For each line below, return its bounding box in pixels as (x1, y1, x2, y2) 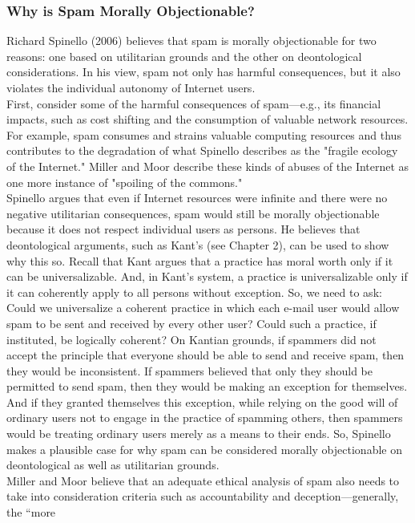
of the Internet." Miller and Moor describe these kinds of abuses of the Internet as (6, 157, 409, 174)
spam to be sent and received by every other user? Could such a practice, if (6, 314, 377, 331)
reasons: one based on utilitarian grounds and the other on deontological (6, 47, 362, 64)
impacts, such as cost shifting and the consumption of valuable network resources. (6, 111, 409, 128)
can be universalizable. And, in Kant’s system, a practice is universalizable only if (6, 268, 408, 285)
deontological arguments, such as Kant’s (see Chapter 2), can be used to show (6, 236, 389, 253)
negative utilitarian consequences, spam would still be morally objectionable (6, 205, 380, 221)
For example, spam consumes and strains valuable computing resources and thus (6, 126, 401, 143)
